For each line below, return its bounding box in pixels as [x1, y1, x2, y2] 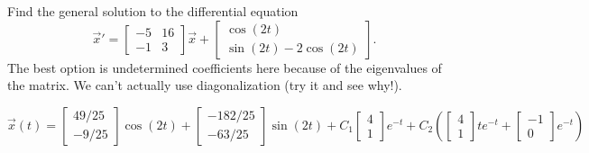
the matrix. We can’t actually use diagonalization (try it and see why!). [7, 76, 402, 94]
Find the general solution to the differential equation [7, 2, 299, 20]
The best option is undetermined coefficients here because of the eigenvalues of [7, 58, 442, 76]
